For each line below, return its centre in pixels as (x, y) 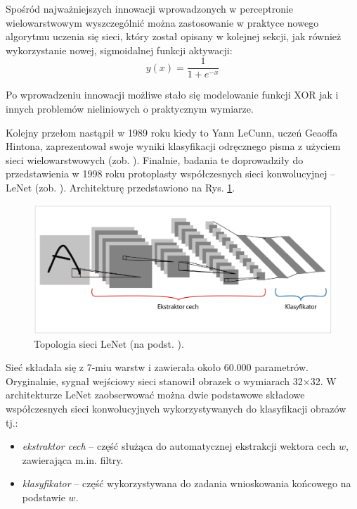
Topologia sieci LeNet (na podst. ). (109, 343)
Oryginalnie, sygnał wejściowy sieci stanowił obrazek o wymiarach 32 (154, 381)
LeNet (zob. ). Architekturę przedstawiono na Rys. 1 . (121, 187)
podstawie (44, 497)
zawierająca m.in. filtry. (73, 459)
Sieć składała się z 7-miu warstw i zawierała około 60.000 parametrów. (157, 367)
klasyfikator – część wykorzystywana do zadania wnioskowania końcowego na (187, 483)
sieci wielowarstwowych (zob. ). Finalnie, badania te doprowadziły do (155, 159)
